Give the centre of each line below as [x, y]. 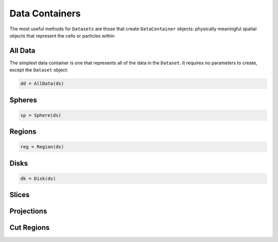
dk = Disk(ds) [38, 179]
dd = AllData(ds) [42, 84]
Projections [28, 211]
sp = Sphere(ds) [41, 115]
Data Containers [45, 13]
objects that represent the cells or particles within [62, 35]
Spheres [23, 100]
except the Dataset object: [39, 70]
